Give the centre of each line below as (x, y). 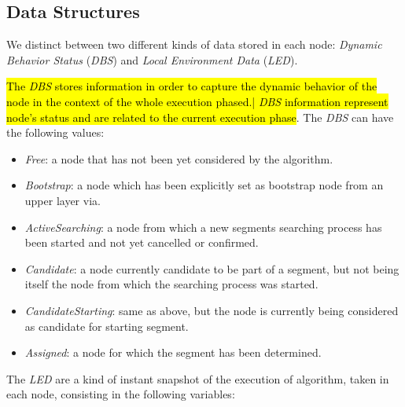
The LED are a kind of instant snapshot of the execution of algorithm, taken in (198, 378)
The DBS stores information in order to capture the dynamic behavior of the (192, 86)
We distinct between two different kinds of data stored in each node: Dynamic (194, 44)
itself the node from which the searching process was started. (171, 284)
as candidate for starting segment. (107, 326)
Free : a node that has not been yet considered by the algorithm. (179, 158)
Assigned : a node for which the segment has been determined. (173, 352)
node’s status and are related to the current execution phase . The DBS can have (200, 117)
